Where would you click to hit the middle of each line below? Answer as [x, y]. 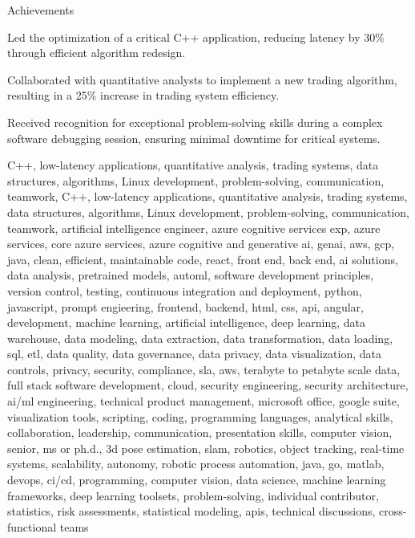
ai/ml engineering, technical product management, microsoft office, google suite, [203, 401]
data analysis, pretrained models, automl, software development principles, [191, 275]
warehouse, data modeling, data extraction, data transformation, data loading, [200, 338]
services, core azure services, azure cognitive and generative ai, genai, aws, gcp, [201, 244]
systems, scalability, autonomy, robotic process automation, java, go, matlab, [196, 464]
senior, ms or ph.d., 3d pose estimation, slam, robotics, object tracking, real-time [206, 448]
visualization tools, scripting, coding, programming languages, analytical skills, [200, 416]
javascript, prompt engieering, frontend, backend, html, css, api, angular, [185, 306]
